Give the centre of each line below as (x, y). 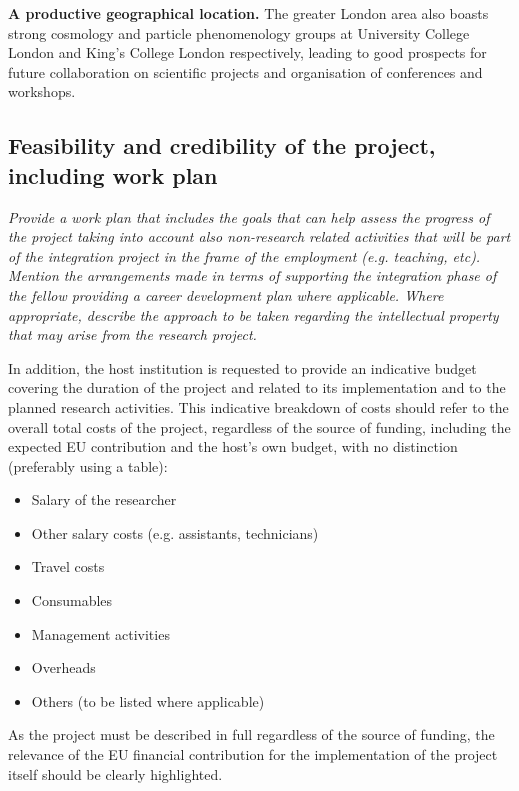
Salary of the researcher (104, 499)
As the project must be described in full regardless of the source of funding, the (251, 734)
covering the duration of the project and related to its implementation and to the (257, 387)
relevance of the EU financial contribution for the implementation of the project (253, 754)
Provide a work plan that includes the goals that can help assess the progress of (249, 216)
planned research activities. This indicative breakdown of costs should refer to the (258, 406)
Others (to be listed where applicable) (148, 700)
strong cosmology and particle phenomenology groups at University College (239, 32)
